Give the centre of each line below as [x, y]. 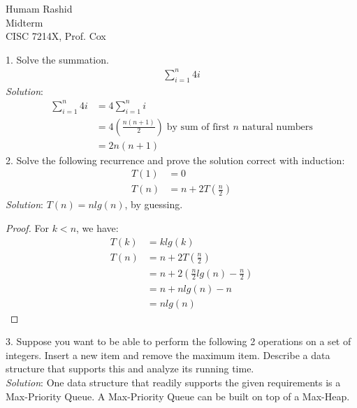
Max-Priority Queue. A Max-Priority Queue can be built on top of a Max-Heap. [178, 396]
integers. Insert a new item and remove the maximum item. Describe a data [168, 355]
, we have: [97, 227]
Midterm [24, 22]
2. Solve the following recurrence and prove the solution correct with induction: [175, 160]
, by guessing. [154, 204]
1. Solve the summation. [57, 59]
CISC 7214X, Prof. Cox [56, 36]
